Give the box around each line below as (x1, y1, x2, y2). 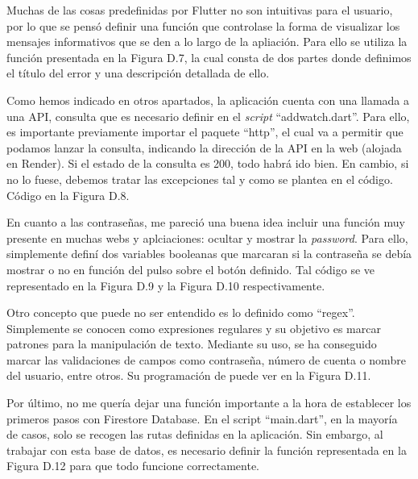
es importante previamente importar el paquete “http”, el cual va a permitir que (6, 123, 404, 140)
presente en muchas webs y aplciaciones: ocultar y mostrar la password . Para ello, (6, 229, 408, 246)
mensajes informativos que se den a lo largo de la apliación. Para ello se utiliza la (6, 33, 408, 50)
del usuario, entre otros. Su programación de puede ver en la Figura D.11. (6, 367, 371, 384)
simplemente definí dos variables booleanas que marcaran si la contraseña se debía (6, 245, 412, 262)
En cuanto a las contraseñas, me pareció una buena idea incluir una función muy (6, 214, 405, 231)
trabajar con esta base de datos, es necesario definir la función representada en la (6, 441, 407, 458)
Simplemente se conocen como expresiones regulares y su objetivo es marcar (6, 319, 381, 336)
